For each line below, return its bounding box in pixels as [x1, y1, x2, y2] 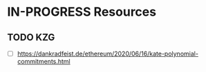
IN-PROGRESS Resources [7, 4, 157, 20]
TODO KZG [7, 32, 55, 43]
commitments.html [17, 58, 71, 66]
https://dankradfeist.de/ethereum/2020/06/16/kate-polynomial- [17, 49, 199, 58]
